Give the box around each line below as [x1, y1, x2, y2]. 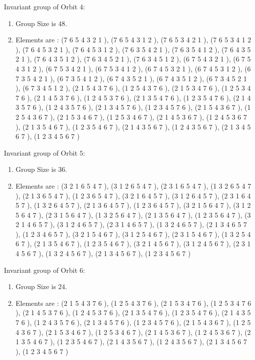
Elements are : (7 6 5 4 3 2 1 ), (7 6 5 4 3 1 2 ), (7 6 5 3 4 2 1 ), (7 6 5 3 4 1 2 [15, 34, 251, 45]
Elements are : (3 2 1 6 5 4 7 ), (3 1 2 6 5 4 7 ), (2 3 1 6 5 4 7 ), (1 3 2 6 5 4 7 [15, 180, 251, 191]
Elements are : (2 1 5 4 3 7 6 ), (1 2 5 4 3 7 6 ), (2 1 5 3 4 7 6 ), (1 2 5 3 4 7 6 [15, 297, 251, 308]
